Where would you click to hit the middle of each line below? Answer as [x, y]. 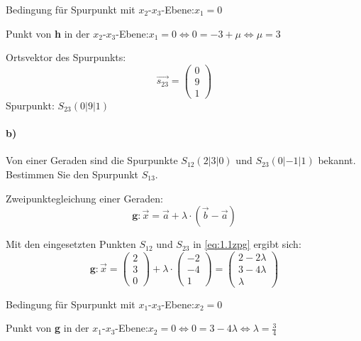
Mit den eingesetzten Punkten [71, 244]
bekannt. [337, 160]
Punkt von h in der [48, 33]
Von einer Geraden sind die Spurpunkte [92, 160]
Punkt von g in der [48, 328]
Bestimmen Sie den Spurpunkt [72, 174]
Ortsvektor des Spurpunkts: [66, 57]
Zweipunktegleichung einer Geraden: [84, 198]
